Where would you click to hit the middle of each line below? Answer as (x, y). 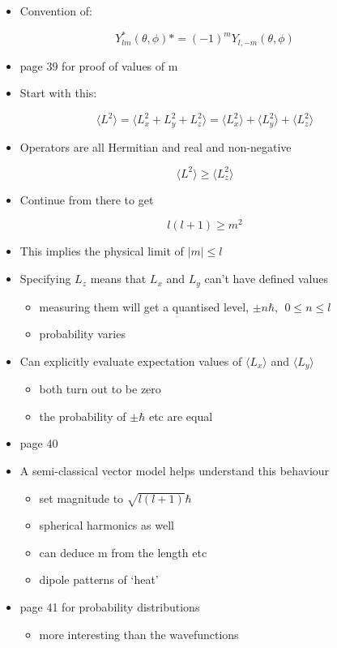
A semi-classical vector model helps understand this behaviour (175, 470)
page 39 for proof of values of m (99, 65)
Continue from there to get (87, 199)
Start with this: (58, 93)
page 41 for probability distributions (110, 607)
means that (118, 279)
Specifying (45, 279)
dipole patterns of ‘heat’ (99, 579)
